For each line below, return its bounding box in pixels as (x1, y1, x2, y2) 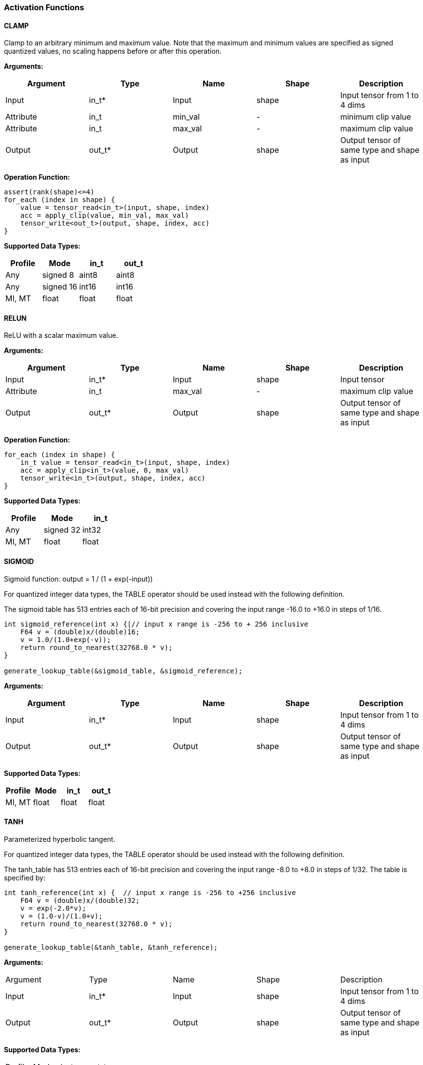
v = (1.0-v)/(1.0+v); (20, 912, 103, 920)
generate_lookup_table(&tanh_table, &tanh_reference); (4, 943, 218, 951)
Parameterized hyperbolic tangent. (4, 835, 116, 843)
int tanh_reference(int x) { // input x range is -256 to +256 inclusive (4, 888, 296, 897)
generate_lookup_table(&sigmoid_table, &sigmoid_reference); (4, 667, 242, 675)
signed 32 (43, 525, 81, 535)
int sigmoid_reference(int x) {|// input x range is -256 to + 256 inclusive (4, 620, 308, 628)
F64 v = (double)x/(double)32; (20, 896, 140, 904)
